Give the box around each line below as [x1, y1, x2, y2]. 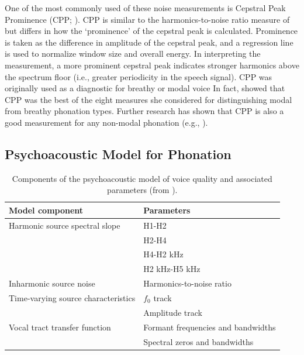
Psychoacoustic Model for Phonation [5, 144, 232, 163]
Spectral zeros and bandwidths [143, 335, 254, 347]
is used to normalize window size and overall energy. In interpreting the [5, 47, 261, 60]
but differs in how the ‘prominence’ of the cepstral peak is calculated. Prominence [5, 25, 298, 37]
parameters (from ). [107, 184, 178, 196]
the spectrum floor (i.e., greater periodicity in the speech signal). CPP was [5, 70, 272, 82]
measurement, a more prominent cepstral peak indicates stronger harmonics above [5, 58, 299, 71]
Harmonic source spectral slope [9, 219, 120, 231]
